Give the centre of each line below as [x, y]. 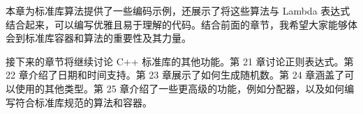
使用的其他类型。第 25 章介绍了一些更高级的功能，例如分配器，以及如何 [180, 88]
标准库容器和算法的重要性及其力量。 [108, 38]
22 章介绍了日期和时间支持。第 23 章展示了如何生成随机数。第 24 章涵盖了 [175, 75]
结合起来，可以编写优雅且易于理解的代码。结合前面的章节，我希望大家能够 [177, 24]
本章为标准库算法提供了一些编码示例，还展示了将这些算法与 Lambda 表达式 [178, 10]
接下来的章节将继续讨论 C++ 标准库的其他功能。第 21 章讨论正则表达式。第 [180, 61]
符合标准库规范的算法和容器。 [83, 102]
